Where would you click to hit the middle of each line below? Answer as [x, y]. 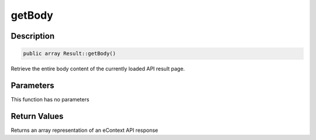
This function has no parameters [50, 100]
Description [33, 36]
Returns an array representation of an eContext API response [84, 130]
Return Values [37, 116]
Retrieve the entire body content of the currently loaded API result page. [98, 69]
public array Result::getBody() [70, 54]
